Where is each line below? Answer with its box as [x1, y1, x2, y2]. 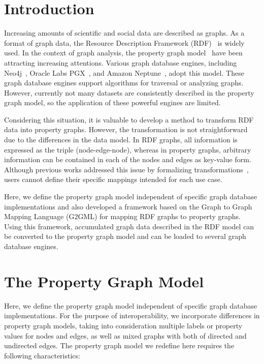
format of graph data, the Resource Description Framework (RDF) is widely [4, 37, 245, 48]
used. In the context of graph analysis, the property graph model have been [4, 47, 243, 58]
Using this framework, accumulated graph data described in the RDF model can [4, 221, 254, 231]
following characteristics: [4, 350, 80, 360]
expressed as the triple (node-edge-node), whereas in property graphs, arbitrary [4, 144, 251, 155]
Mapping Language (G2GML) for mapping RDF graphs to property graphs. [4, 211, 241, 222]
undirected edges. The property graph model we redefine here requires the [4, 340, 235, 351]
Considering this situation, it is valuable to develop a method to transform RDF [4, 114, 254, 125]
